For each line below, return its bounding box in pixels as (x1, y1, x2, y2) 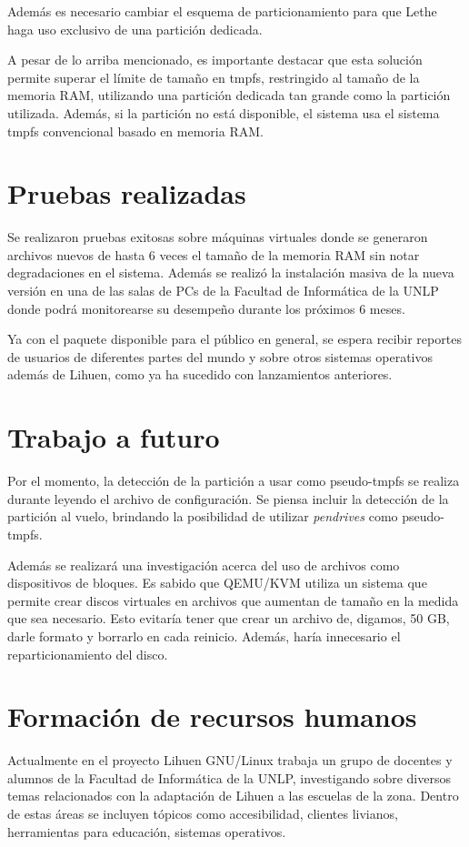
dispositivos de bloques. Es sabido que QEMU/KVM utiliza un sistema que (7, 573, 427, 592)
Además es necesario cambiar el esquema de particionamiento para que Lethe (7, 2, 437, 20)
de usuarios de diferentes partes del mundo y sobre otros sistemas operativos (7, 347, 434, 366)
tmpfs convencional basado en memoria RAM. (7, 121, 264, 140)
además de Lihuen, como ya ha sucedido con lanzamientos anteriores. (7, 365, 393, 384)
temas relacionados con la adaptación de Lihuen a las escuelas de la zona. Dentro (7, 786, 459, 805)
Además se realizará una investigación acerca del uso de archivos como (7, 555, 400, 574)
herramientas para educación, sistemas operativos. (7, 822, 286, 841)
